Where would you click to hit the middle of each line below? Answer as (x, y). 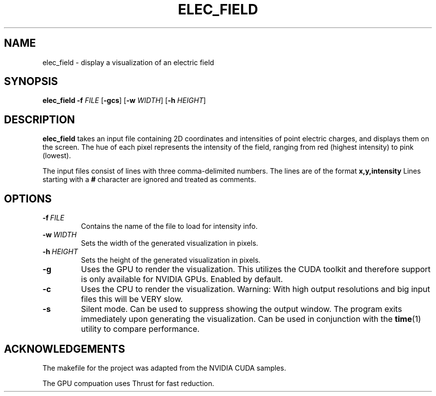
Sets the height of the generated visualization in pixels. (171, 260)
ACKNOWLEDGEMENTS (65, 349)
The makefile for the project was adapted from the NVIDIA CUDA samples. (164, 368)
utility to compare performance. (140, 329)
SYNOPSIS (31, 82)
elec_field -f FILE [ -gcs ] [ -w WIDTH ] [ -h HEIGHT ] (124, 100)
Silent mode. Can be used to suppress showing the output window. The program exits (241, 309)
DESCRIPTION (40, 119)
